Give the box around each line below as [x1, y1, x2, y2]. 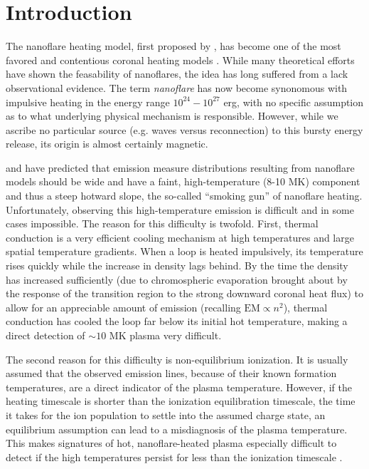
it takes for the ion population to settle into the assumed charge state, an [6, 407, 326, 422]
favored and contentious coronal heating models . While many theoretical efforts [6, 52, 355, 67]
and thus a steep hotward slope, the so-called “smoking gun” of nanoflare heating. [6, 188, 363, 203]
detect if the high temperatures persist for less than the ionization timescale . [6, 449, 343, 464]
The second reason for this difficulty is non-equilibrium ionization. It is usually [6, 351, 348, 366]
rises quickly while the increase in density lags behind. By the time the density [6, 258, 348, 273]
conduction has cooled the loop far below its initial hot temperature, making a [6, 314, 348, 329]
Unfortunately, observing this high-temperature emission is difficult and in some [6, 202, 354, 217]
